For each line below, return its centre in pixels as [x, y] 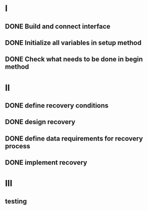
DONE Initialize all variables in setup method [73, 42]
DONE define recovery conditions [57, 105]
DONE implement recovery [46, 163]
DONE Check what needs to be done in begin [74, 59]
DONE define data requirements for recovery [74, 138]
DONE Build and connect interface [58, 26]
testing [16, 201]
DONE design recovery [40, 122]
